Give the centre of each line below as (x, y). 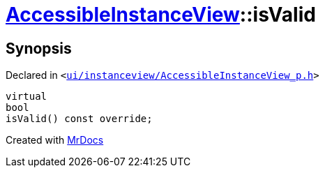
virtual (27, 97)
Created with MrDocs (55, 140)
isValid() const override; (79, 119)
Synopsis (39, 48)
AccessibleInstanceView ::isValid (161, 15)
